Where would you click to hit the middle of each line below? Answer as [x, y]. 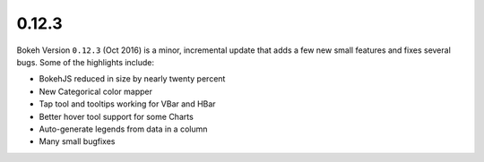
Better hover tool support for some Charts [117, 116]
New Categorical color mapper [95, 91]
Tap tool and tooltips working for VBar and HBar [127, 104]
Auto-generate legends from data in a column [123, 129]
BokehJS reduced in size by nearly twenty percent [132, 79]
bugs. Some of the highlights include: [86, 62]
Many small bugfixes [77, 141]
